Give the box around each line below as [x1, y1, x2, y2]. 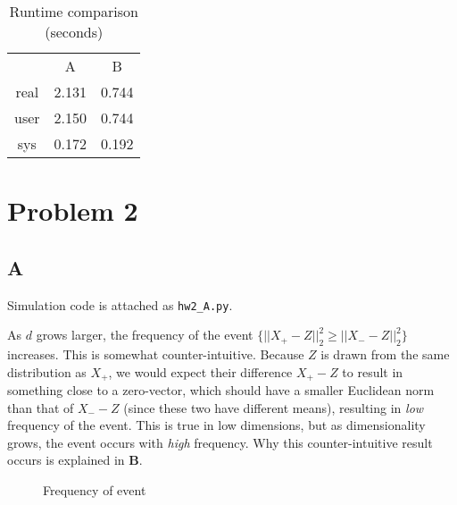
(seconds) [45, 21, 104, 42]
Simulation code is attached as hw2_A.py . [7, 295, 233, 314]
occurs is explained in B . [7, 450, 143, 469]
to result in [342, 362, 403, 381]
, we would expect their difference [108, 362, 293, 381]
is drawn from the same [320, 345, 450, 364]
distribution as [7, 362, 87, 381]
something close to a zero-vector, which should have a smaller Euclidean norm [7, 381, 435, 400]
